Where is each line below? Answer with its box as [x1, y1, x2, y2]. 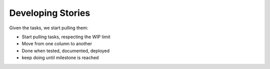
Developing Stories [9, 7, 90, 18]
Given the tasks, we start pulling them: [9, 25, 88, 31]
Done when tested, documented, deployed [21, 48, 110, 54]
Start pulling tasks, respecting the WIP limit [21, 34, 110, 40]
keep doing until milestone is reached [21, 55, 99, 61]
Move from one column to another [21, 41, 92, 47]
